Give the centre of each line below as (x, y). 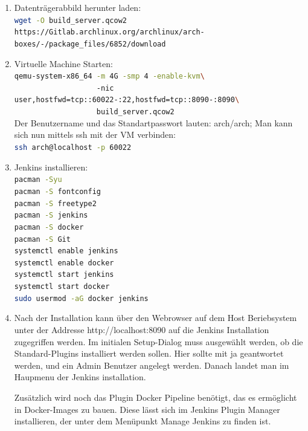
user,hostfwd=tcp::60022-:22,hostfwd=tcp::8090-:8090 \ (127, 100)
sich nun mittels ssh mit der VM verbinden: (95, 134)
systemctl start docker (62, 287)
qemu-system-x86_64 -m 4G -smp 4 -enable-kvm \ (109, 76)
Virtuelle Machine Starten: (63, 63)
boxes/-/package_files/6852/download (90, 44)
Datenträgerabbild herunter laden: (78, 7)
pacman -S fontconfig (57, 191)
